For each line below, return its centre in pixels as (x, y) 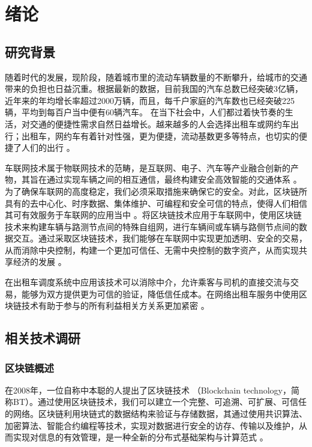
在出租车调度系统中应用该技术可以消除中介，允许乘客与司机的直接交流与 (148, 282)
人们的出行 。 (48, 147)
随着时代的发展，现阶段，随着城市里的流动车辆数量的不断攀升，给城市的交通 (156, 77)
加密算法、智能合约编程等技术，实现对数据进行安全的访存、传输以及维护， (152, 425)
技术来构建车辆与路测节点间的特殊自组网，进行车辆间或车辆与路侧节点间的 (152, 226)
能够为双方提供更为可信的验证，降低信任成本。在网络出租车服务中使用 (160, 293)
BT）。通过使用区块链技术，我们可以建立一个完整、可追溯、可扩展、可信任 (160, 402)
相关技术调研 (43, 338)
